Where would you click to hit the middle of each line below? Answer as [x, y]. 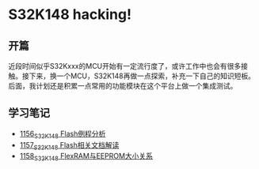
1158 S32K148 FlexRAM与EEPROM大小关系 [86, 157]
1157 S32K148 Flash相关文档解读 [69, 146]
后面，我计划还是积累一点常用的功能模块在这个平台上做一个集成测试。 [123, 86]
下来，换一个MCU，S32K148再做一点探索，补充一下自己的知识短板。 [142, 76]
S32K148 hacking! [70, 15]
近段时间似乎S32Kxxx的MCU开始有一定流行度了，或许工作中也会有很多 [125, 66]
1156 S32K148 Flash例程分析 [63, 134]
